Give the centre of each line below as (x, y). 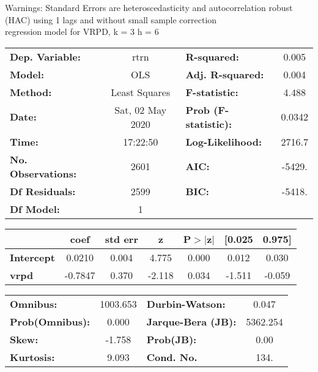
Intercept (32, 257)
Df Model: (35, 209)
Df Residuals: (43, 191)
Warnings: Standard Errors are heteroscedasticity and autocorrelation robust (149, 7)
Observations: (43, 173)
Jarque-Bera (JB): (191, 321)
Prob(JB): (172, 339)
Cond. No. (172, 357)
